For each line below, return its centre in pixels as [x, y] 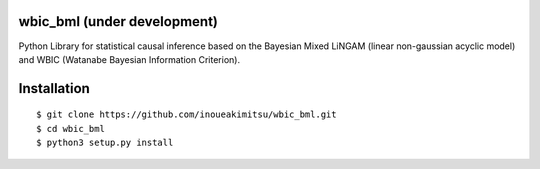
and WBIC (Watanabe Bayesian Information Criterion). [129, 59]
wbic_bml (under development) [118, 21]
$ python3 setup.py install [105, 143]
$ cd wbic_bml [70, 128]
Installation [54, 88]
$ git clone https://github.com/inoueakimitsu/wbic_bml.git [186, 114]
